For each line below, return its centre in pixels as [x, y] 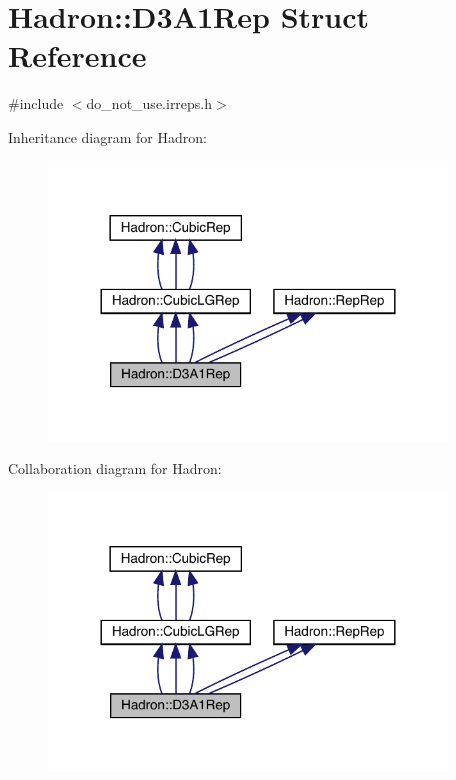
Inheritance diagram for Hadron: [107, 136]
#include [36, 103]
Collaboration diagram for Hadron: [115, 468]
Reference [77, 55]
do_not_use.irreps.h [149, 103]
